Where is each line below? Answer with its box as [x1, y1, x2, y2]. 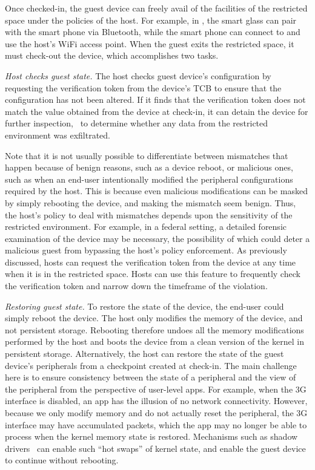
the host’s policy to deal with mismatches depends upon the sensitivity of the [5, 208, 293, 221]
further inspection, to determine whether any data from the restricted [5, 117, 268, 129]
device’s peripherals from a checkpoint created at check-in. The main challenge [5, 359, 297, 371]
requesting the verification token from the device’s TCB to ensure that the [5, 81, 282, 94]
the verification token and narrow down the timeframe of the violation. [5, 279, 268, 292]
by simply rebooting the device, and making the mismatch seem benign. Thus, [5, 196, 296, 209]
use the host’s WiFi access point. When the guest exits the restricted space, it [5, 37, 294, 50]
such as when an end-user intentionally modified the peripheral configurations [5, 172, 293, 185]
